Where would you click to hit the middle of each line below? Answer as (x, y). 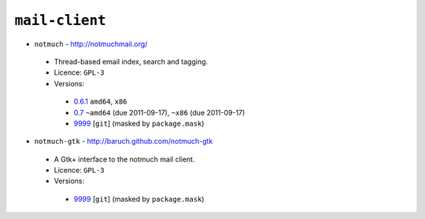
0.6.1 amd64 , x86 (100, 101)
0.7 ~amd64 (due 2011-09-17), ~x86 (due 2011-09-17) (159, 112)
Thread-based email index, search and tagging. (131, 61)
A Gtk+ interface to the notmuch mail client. (124, 159)
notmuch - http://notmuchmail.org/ (91, 44)
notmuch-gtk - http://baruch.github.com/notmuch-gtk (124, 141)
